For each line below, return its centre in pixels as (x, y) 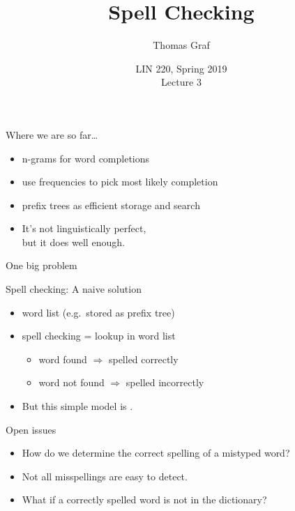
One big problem (41, 265)
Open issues (31, 429)
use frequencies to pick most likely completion (120, 182)
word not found (71, 382)
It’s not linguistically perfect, (84, 228)
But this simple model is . (77, 406)
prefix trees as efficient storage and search (111, 205)
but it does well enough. (73, 242)
